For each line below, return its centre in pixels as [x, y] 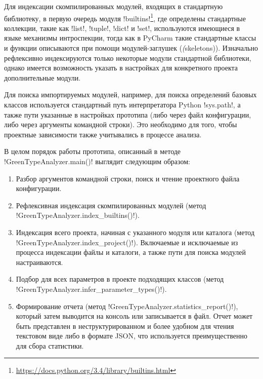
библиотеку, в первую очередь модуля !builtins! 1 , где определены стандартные [125, 17]
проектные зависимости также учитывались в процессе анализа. [103, 134]
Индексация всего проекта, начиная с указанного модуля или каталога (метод [135, 232]
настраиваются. [39, 262]
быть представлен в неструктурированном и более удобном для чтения [125, 326]
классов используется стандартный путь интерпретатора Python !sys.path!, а [122, 104]
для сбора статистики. [50, 345]
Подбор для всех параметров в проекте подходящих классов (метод [120, 279]
